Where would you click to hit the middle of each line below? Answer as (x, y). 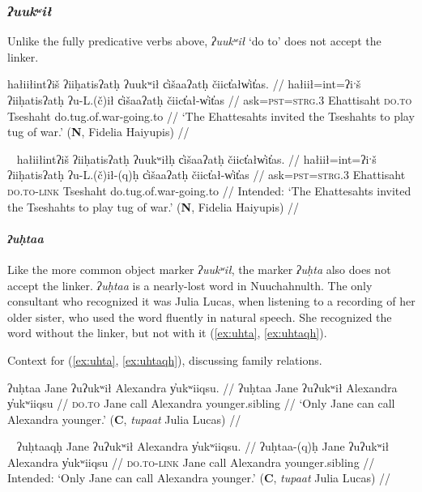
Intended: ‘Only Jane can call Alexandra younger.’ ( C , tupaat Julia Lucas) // (199, 478)
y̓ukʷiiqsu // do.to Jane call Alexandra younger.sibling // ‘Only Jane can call (201, 403)
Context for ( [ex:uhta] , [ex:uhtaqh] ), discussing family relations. (165, 359)
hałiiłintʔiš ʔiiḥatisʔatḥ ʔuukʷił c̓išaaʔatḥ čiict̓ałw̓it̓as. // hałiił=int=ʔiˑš (184, 84)
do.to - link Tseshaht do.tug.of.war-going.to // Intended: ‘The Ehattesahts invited (209, 190)
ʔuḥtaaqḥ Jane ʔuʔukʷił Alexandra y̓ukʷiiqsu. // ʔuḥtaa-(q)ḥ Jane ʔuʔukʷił (203, 446)
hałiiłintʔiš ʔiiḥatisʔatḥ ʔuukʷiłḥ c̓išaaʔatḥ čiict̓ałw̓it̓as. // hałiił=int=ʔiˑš (196, 158)
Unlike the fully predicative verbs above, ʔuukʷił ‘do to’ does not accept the (194, 41)
